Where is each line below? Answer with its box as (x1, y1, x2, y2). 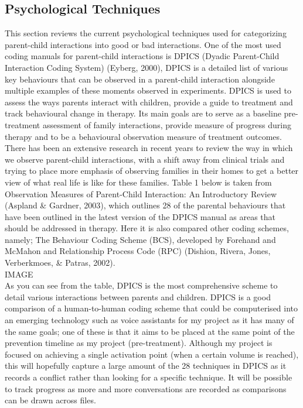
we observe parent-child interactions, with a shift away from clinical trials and (5, 153, 285, 165)
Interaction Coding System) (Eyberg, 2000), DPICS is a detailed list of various (5, 61, 288, 73)
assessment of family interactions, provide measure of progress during (42, 118, 291, 131)
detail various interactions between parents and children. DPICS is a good (5, 290, 271, 303)
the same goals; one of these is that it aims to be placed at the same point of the (5, 325, 295, 337)
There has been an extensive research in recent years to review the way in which (5, 142, 293, 154)
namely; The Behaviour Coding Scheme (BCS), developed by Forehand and (5, 233, 276, 245)
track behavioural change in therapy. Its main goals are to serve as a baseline (5, 107, 281, 119)
